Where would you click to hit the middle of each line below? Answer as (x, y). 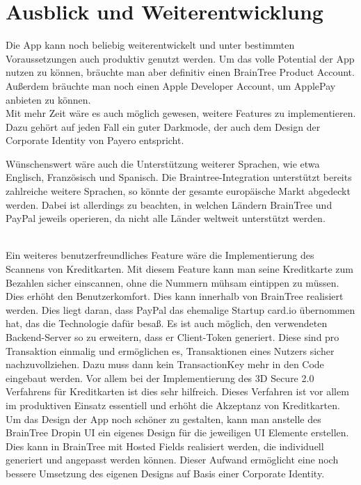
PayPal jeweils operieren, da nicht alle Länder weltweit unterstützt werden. (166, 218)
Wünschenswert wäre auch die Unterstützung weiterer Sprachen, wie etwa (163, 163)
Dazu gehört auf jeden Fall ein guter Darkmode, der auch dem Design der (163, 126)
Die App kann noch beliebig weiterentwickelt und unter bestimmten (150, 45)
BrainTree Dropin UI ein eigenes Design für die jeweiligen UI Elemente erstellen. (177, 432)
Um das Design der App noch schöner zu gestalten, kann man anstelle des (163, 419)
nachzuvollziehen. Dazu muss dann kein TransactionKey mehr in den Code (165, 364)
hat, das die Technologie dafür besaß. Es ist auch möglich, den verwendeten (167, 323)
